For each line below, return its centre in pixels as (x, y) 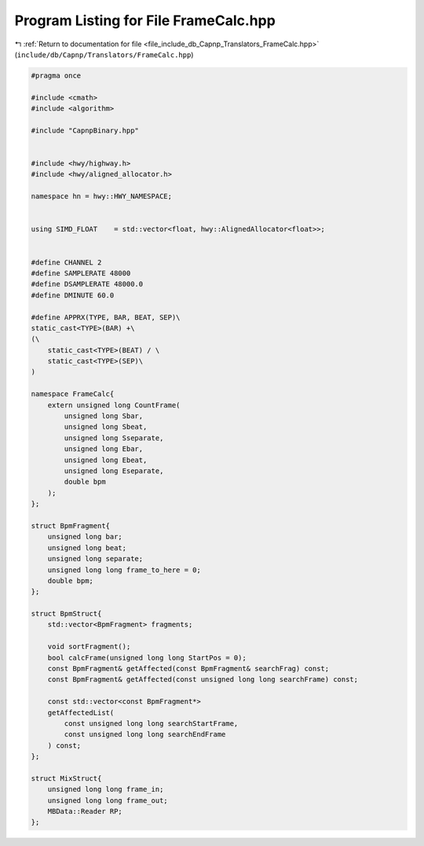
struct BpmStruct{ (66, 614)
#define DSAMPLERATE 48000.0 (87, 284)
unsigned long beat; (87, 548)
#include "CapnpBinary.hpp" (85, 130)
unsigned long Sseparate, (114, 438)
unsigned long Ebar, (104, 449)
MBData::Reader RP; (85, 811)
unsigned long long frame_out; (108, 800)
